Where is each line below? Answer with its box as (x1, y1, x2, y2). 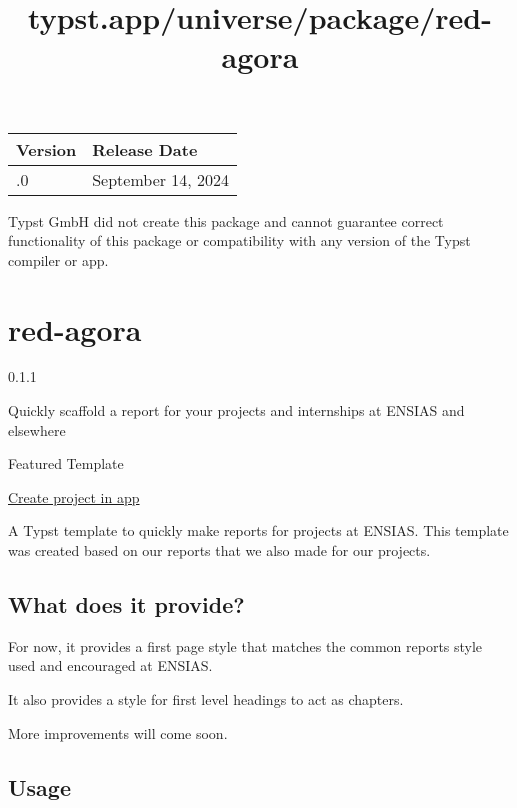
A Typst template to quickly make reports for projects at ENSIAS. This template (8, 520, 509, 541)
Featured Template (8, 453, 124, 474)
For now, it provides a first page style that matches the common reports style (8, 635, 483, 656)
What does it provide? (8, 589, 245, 620)
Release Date (92, 137, 198, 161)
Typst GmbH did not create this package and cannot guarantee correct (8, 210, 444, 231)
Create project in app (8, 486, 140, 507)
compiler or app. (8, 249, 109, 270)
